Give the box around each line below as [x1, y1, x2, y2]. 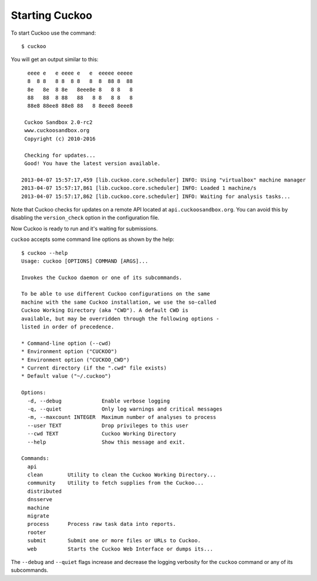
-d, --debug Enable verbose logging [27, 397, 170, 404]
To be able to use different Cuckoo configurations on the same [21, 291, 211, 297]
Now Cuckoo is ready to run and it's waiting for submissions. [11, 225, 158, 232]
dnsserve [27, 496, 53, 503]
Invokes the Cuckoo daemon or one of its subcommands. [21, 274, 183, 281]
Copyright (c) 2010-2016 [24, 135, 96, 142]
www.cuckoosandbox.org [24, 127, 90, 134]
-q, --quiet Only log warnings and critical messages [27, 405, 222, 412]
